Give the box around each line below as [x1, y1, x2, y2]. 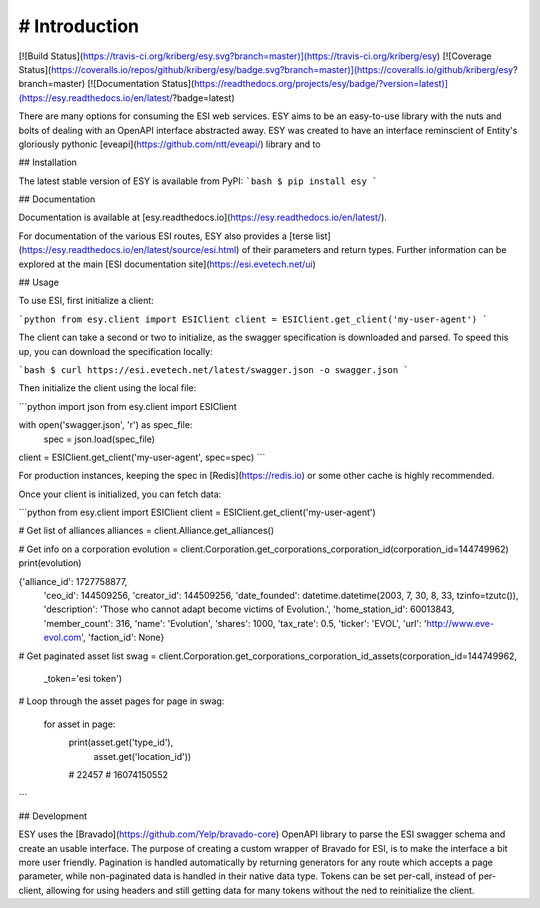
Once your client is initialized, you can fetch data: [18, 488, 222, 500]
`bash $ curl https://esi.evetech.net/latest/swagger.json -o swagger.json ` [18, 364, 409, 375]
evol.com [43, 631, 82, 644]
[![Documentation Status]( [86, 78, 195, 90]
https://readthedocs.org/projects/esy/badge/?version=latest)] [193, 78, 449, 90]
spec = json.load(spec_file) [43, 433, 155, 445]
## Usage [18, 276, 60, 289]
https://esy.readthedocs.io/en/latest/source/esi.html [21, 244, 237, 256]
